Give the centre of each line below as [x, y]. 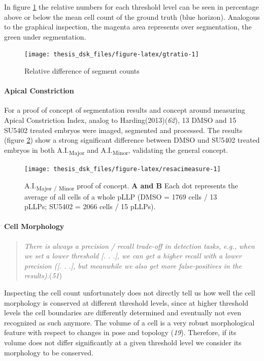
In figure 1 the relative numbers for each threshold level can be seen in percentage [131, 7]
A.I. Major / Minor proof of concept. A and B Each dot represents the [131, 186]
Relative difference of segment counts [82, 71]
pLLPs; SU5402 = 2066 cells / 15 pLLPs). [90, 206]
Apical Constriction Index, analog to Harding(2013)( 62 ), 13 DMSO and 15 [120, 120]
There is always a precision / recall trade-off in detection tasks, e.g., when [139, 245]
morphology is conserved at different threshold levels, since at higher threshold [126, 302]
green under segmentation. [45, 36]
